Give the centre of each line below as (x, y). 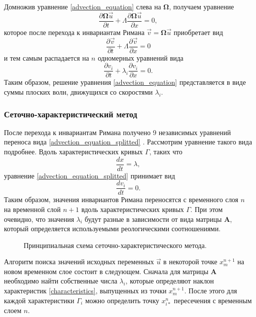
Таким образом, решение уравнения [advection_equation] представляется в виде (125, 82)
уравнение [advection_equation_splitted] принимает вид (90, 175)
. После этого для (211, 291)
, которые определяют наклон (170, 281)
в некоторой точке (190, 262)
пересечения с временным (213, 300)
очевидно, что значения (39, 219)
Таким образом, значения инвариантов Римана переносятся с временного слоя (121, 199)
